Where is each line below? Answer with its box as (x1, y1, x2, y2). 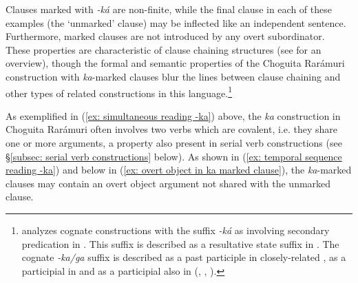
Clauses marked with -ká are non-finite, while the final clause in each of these (6, 2, 332, 16)
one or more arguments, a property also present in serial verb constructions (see (6, 136, 342, 149)
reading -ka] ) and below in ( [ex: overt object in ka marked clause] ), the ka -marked (6, 163, 352, 177)
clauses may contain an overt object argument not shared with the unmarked (6, 176, 331, 190)
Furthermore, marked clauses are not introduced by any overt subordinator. (6, 29, 325, 43)
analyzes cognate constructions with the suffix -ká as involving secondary (21, 222, 330, 237)
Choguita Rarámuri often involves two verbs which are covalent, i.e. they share (6, 122, 338, 136)
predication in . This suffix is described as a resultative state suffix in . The (21, 236, 339, 251)
